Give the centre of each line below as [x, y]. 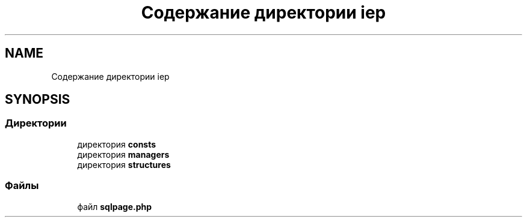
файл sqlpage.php [115, 206]
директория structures [124, 164]
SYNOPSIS [38, 100]
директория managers [123, 154]
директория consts [117, 144]
